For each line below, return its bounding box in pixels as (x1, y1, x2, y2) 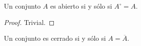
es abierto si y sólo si (50, 1, 112, 11)
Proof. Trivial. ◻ (4, 17, 55, 27)
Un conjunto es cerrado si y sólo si (4, 33, 106, 43)
